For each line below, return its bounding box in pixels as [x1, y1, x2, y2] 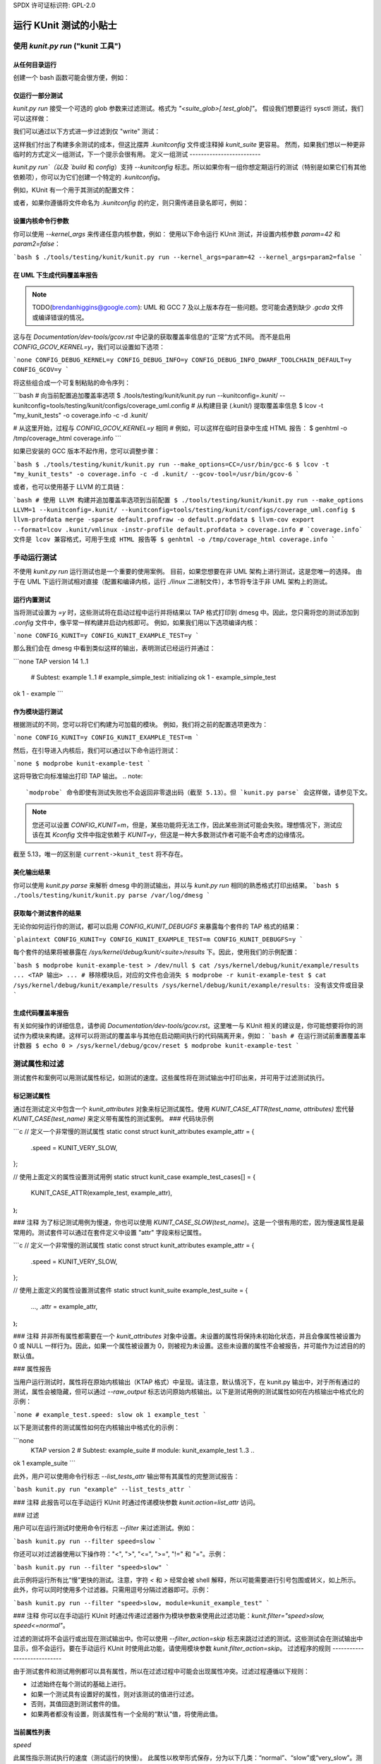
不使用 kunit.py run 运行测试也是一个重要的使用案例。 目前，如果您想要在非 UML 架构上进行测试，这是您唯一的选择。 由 [13, 567, 363, 576]
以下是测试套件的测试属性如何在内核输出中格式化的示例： [13, 1423, 180, 1432]
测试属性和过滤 [13, 1058, 64, 1068]
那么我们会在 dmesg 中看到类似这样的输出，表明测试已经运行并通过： [13, 644, 216, 653]
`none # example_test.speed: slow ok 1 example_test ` [13, 1410, 207, 1418]
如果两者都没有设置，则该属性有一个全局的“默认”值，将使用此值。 [30, 1710, 222, 1718]
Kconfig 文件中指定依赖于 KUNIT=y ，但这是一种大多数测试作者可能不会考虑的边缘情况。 [52, 830, 308, 839]
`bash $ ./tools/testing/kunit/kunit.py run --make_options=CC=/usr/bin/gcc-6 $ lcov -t [13, 460, 329, 469]
